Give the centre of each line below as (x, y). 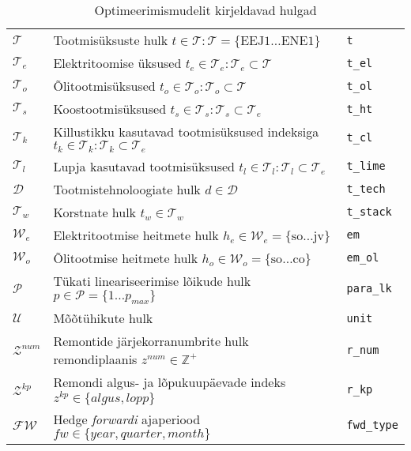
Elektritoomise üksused (117, 63)
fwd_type (372, 425)
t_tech (366, 189)
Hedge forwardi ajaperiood (127, 419)
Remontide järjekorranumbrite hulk (151, 341)
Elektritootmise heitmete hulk (136, 235)
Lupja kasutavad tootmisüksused (144, 166)
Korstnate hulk (95, 212)
